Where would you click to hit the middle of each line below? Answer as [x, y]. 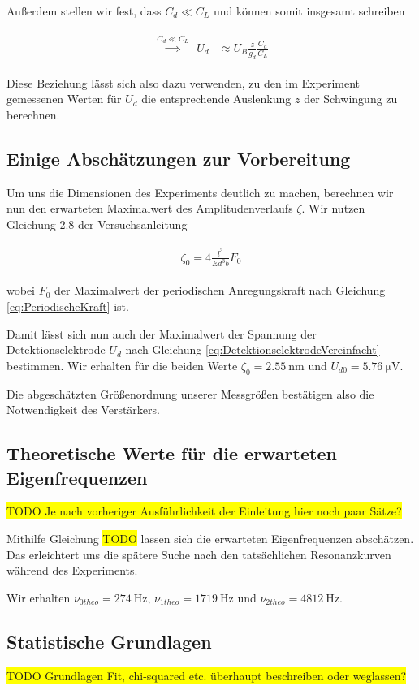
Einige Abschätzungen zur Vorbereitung [179, 158]
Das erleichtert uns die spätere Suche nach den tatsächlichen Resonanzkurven [199, 554]
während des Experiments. [72, 570]
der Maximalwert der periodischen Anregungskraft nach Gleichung [220, 290]
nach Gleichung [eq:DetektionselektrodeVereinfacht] [253, 349]
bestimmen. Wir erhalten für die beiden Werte [122, 365]
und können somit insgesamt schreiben [309, 11]
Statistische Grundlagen [109, 641]
